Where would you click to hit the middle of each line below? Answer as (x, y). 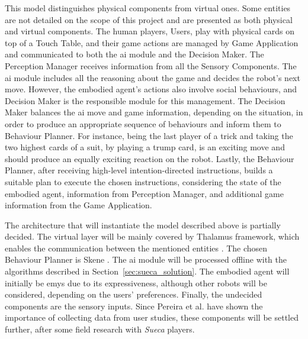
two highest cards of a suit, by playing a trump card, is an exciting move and (145, 147)
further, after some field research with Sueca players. (100, 329)
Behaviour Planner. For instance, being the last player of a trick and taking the (149, 135)
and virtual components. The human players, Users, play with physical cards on (150, 31)
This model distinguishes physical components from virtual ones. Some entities (148, 8)
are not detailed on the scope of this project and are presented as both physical (149, 19)
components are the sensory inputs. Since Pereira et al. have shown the (134, 306)
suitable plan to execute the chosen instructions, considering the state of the (143, 181)
